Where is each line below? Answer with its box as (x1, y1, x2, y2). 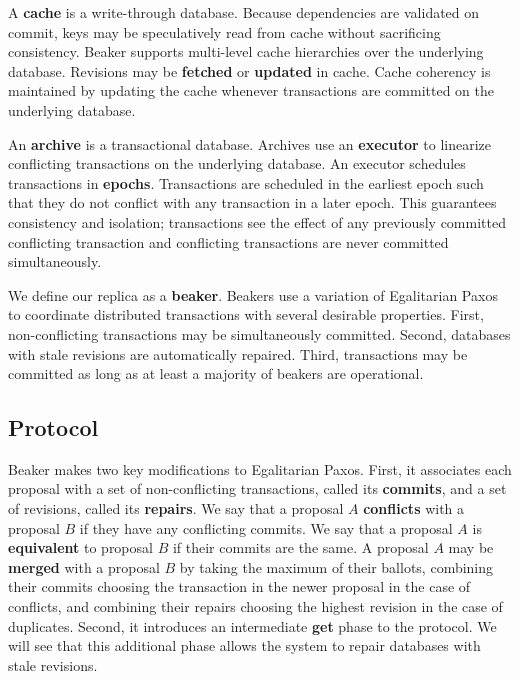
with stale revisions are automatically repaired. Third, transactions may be (8, 343, 468, 364)
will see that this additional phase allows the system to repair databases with (8, 635, 481, 656)
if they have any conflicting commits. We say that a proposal (79, 517, 453, 538)
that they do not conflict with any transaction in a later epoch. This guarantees (8, 192, 497, 213)
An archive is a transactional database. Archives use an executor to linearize (8, 133, 491, 154)
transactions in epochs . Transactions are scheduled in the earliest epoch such (8, 172, 484, 193)
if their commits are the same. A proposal (172, 537, 429, 558)
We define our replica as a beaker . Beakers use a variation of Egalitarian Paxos (8, 284, 498, 305)
